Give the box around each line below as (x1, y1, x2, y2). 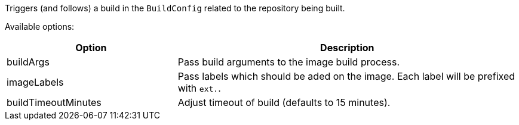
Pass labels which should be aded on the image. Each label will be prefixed (177, 70, 515, 82)
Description (320, 42, 374, 54)
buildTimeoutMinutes (7, 96, 102, 108)
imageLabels (7, 76, 64, 88)
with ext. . (177, 82, 221, 94)
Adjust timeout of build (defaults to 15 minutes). (177, 96, 391, 108)
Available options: (5, 21, 75, 32)
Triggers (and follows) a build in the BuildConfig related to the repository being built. (5, 3, 345, 13)
